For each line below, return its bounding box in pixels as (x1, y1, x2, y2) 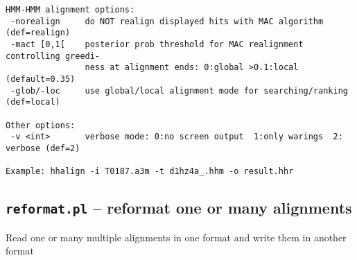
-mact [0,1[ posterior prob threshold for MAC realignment (10, 39, 304, 49)
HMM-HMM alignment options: (6, 5, 135, 15)
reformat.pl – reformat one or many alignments (6, 197, 352, 218)
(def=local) (6, 97, 60, 107)
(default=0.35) (6, 73, 76, 84)
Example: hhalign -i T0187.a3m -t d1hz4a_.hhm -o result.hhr (6, 166, 294, 177)
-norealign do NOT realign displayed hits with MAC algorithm (10, 16, 324, 26)
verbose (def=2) (6, 143, 80, 153)
